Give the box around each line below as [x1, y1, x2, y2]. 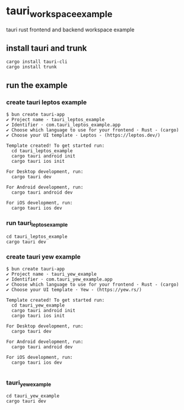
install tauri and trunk [6, 43, 87, 53]
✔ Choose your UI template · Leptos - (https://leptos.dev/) [6, 133, 161, 138]
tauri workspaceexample [6, 4, 113, 20]
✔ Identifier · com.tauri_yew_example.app [6, 276, 113, 282]
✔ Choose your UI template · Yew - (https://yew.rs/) [6, 286, 142, 292]
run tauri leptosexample [6, 219, 68, 228]
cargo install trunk [6, 64, 58, 70]
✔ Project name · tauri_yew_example [6, 271, 97, 277]
